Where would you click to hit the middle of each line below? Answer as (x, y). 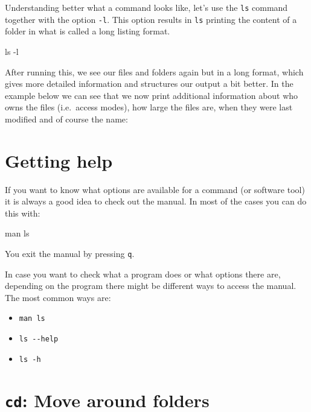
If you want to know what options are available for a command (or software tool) (155, 189)
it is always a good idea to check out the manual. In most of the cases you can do (156, 201)
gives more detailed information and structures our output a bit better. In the (149, 84)
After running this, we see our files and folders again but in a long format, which (154, 71)
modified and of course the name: (66, 119)
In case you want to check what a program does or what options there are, (143, 274)
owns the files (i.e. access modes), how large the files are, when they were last (149, 107)
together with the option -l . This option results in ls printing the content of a (151, 19)
